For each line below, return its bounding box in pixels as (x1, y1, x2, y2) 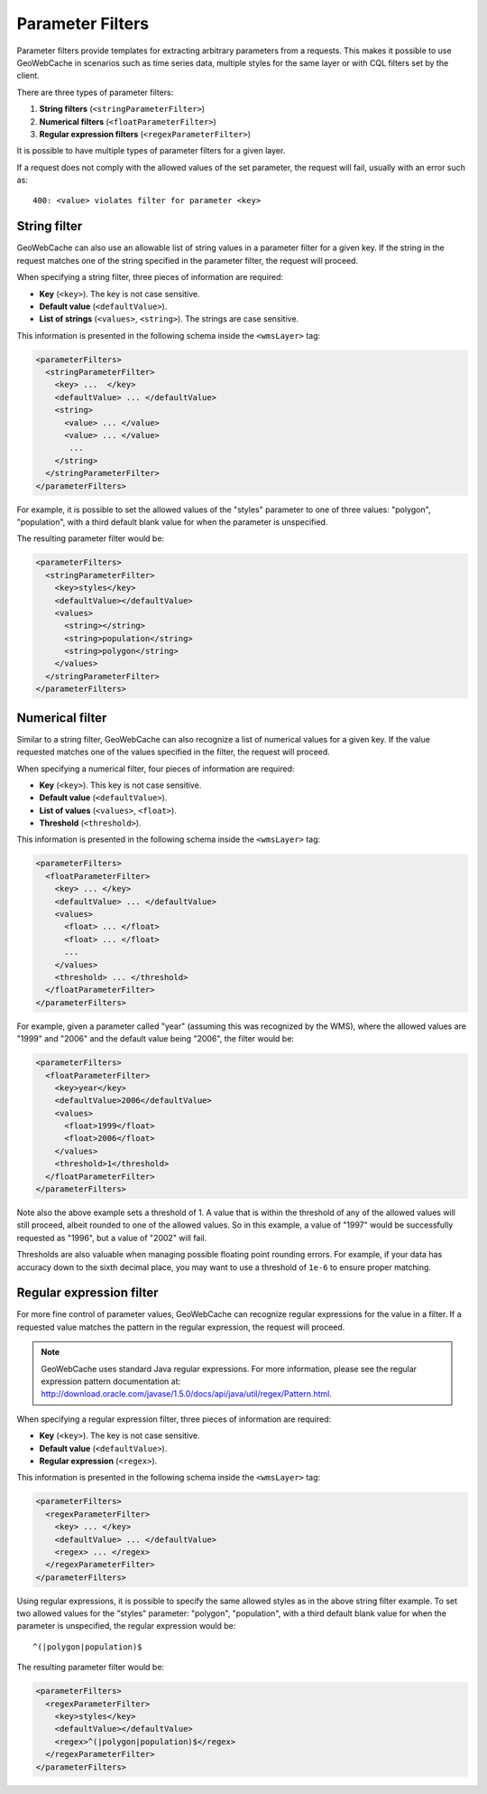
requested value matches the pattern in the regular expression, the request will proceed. (16, 1322, 345, 1332)
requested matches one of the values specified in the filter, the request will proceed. (16, 746, 331, 758)
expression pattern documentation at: (41, 1376, 180, 1387)
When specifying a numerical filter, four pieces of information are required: (16, 763, 295, 774)
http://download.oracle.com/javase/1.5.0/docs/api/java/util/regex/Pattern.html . (41, 1388, 333, 1399)
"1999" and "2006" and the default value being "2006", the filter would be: (16, 1033, 295, 1044)
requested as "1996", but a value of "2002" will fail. (16, 1232, 207, 1243)
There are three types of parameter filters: (16, 87, 174, 98)
